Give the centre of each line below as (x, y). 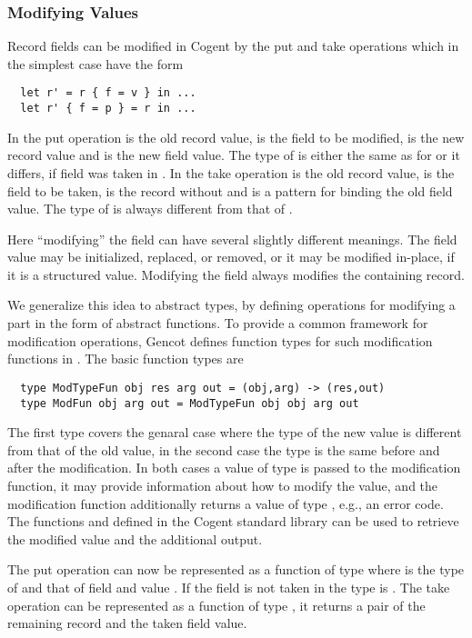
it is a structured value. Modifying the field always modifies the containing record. (236, 274)
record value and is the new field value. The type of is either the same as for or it (234, 155)
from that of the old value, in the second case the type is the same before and (224, 449)
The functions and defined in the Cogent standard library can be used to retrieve (233, 521)
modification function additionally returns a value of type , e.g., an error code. (226, 503)
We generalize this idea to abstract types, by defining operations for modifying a (231, 305)
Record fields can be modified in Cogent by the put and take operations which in (233, 46)
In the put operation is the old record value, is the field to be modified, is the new (236, 137)
